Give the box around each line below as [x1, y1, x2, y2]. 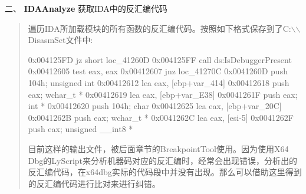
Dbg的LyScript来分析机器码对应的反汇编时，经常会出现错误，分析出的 [28, 154, 298, 166]
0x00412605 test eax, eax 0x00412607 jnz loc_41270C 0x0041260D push [28, 65, 288, 77]
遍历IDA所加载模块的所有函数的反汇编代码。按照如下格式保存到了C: [28, 22, 291, 34]
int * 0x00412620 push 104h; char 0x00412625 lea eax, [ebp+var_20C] [28, 100, 282, 112]
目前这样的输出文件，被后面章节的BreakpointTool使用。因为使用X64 [28, 142, 289, 154]
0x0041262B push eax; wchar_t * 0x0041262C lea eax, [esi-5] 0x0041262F [28, 111, 294, 123]
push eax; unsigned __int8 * [28, 123, 133, 135]
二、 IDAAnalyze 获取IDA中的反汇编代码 [5, 2, 167, 14]
